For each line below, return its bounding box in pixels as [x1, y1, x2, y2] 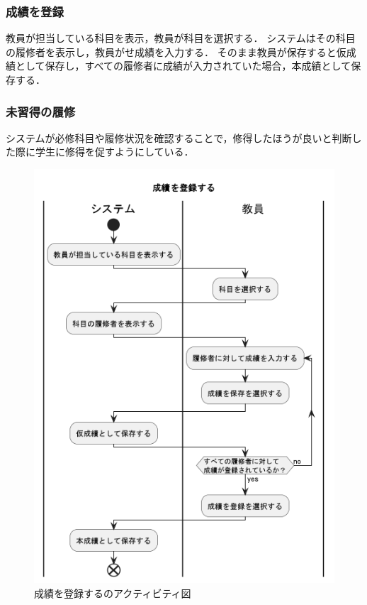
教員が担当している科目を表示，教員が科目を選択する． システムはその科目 [6, 31, 356, 45]
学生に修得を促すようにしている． [35, 144, 194, 159]
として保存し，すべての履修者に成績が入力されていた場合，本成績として [15, 58, 351, 73]
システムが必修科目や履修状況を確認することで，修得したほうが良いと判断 [6, 130, 352, 145]
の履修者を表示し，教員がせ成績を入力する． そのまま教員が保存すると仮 [6, 44, 346, 59]
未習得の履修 [6, 102, 76, 120]
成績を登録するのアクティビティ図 [34, 585, 191, 600]
